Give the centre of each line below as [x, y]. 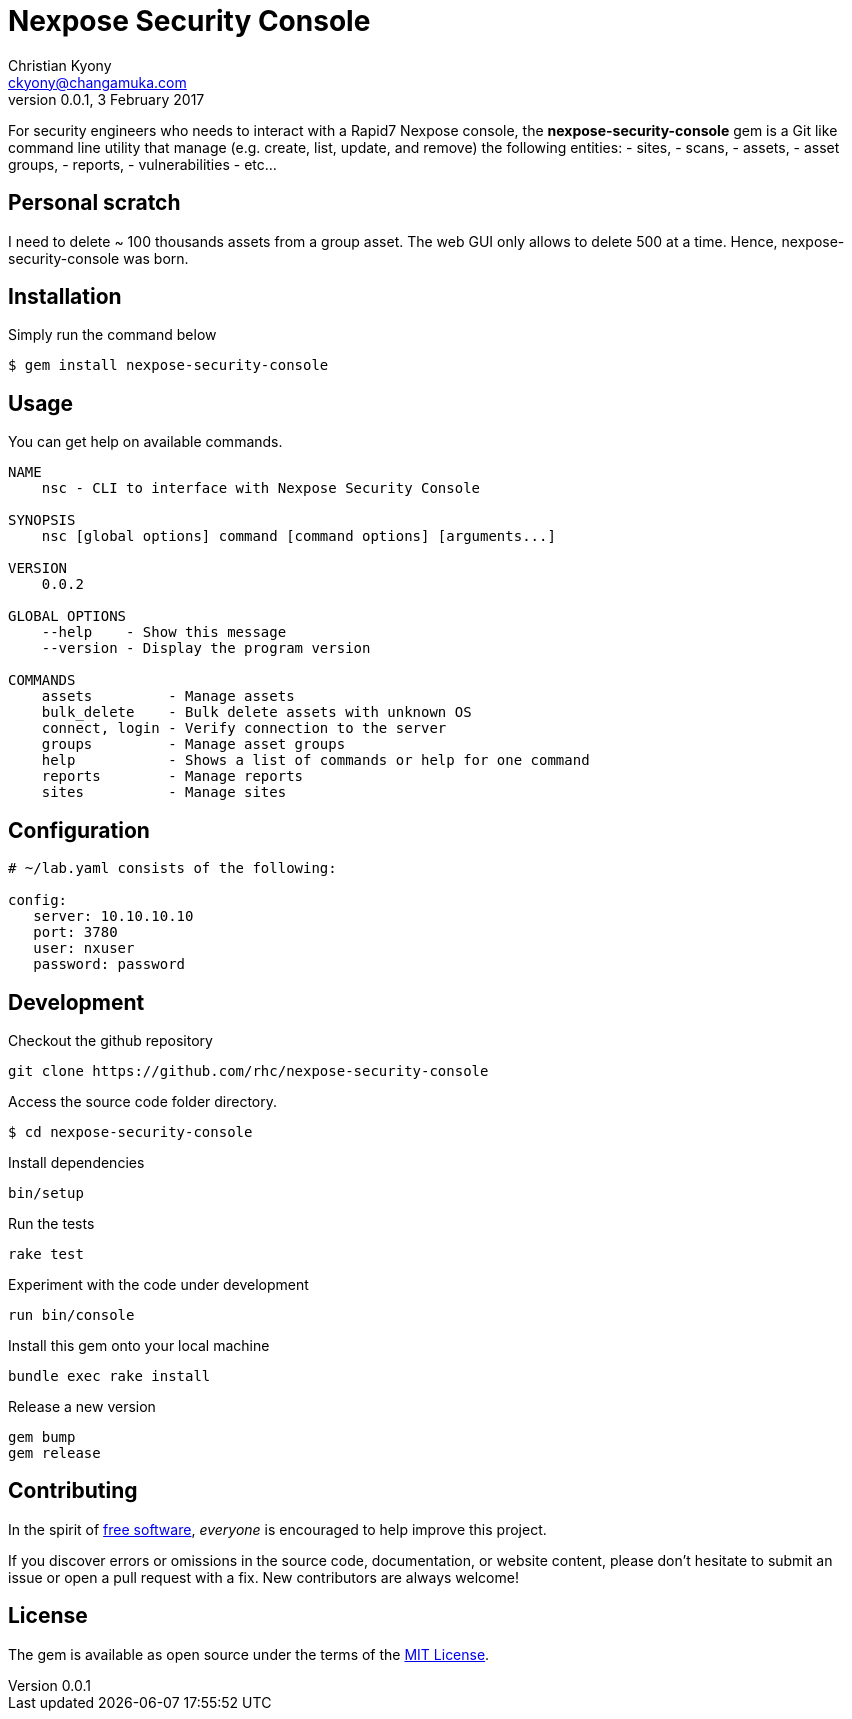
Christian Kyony [60, 65]
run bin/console [71, 1314]
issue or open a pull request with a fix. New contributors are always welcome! [263, 1577]
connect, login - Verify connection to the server [244, 728]
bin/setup [46, 1192]
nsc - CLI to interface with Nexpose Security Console [261, 488]
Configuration [79, 830]
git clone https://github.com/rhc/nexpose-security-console [248, 1070]
